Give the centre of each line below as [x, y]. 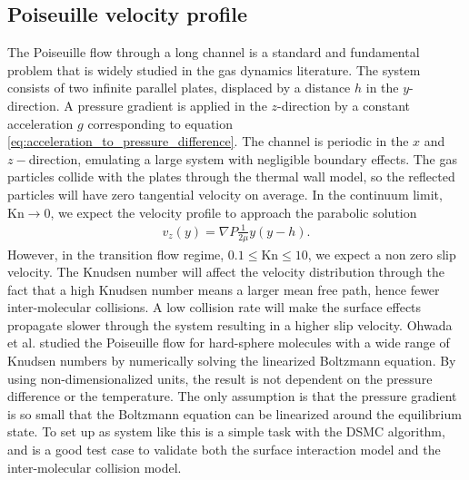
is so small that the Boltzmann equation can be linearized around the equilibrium [234, 413]
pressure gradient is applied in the [172, 105]
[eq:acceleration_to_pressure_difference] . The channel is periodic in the [208, 141]
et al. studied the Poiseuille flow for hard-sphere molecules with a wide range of [229, 343]
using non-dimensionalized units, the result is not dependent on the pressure [220, 378]
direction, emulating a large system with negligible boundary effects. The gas [243, 158]
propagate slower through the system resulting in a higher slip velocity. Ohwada [230, 324]
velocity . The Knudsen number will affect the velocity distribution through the [226, 272]
